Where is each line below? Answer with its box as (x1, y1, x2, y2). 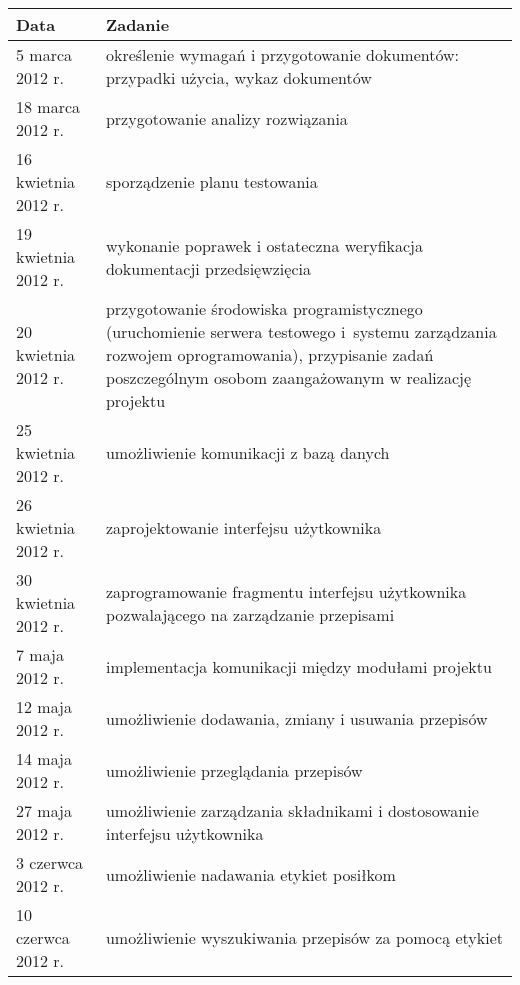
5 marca (16, 43, 73, 66)
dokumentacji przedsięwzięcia (105, 256, 311, 280)
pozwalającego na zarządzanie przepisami (105, 602, 395, 626)
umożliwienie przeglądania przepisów (105, 758, 363, 782)
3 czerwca (16, 851, 84, 874)
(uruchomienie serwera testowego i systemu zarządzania (105, 320, 497, 343)
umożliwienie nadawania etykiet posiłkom (105, 862, 396, 886)
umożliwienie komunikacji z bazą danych (105, 441, 390, 464)
